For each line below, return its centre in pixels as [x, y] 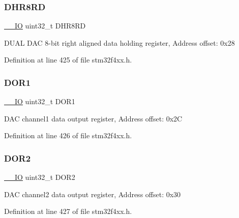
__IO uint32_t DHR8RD [45, 26]
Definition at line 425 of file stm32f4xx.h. [68, 60]
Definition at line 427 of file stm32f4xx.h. [68, 211]
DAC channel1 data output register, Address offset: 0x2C [93, 118]
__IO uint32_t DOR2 [40, 177]
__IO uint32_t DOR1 [40, 101]
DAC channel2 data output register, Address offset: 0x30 [93, 194]
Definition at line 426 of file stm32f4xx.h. [68, 135]
